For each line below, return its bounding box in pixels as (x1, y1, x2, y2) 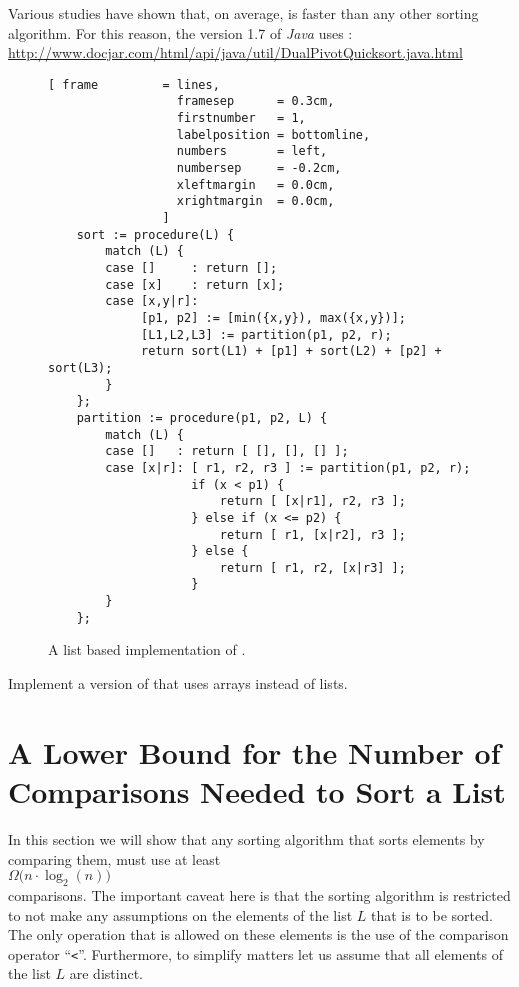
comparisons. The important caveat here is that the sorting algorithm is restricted (8, 884, 511, 905)
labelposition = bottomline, (176, 127, 371, 142)
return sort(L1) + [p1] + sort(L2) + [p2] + (141, 344, 442, 359)
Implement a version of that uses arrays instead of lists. (8, 673, 348, 694)
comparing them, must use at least (8, 848, 221, 869)
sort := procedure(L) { (76, 227, 235, 242)
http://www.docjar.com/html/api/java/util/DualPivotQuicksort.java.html (8, 42, 463, 63)
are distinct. (69, 963, 143, 984)
